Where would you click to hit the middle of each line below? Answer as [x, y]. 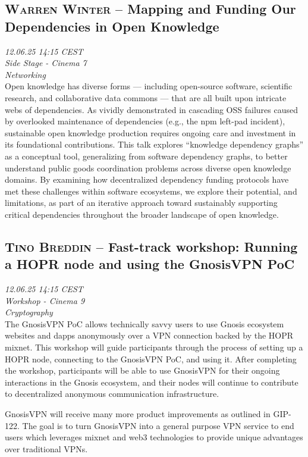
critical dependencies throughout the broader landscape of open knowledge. [142, 214]
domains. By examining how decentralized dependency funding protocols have [147, 179]
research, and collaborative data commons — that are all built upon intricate [146, 97]
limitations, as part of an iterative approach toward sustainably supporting [141, 203]
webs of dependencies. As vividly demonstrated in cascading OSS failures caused [151, 109]
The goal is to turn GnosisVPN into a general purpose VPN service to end [158, 425]
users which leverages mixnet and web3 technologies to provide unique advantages [154, 437]
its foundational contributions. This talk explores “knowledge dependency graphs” [154, 144]
